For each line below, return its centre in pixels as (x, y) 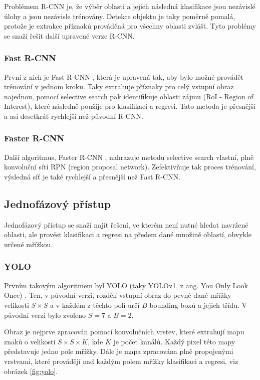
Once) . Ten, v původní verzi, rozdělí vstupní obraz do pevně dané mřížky (118, 295)
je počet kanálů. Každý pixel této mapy (174, 341)
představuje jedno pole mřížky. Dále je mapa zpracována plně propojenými (119, 351)
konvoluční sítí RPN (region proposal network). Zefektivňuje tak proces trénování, (130, 167)
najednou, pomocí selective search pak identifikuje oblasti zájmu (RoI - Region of (129, 96)
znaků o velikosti (30, 341)
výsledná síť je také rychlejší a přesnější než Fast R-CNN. (92, 176)
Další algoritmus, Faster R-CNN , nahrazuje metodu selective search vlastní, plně (129, 157)
